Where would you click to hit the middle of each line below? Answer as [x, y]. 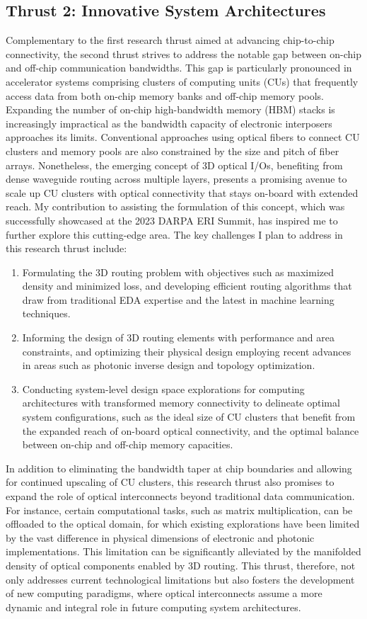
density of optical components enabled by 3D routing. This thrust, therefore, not [181, 565]
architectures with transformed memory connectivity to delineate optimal [181, 403]
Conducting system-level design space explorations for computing [163, 388]
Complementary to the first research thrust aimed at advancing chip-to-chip [170, 40]
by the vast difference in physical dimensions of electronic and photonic [160, 537]
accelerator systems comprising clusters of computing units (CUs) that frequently [182, 81]
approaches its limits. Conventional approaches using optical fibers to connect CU [183, 137]
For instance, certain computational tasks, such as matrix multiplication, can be [179, 510]
